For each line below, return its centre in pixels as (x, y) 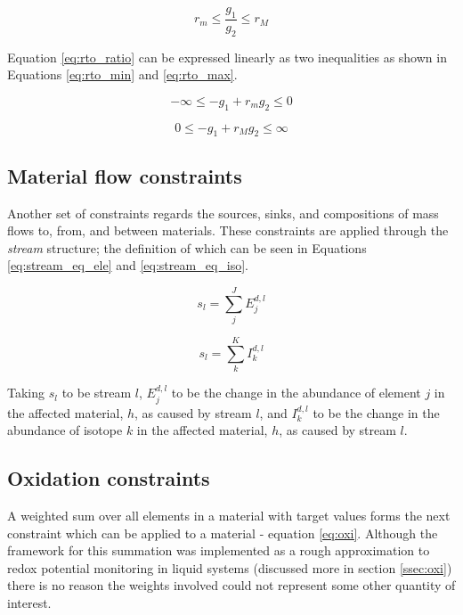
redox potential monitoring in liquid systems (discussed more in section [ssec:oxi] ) (230, 567)
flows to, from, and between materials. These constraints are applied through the (228, 230)
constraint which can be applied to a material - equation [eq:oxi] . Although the (223, 533)
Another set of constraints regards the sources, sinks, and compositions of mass (223, 213)
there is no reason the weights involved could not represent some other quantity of (231, 585)
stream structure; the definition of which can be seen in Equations (187, 247)
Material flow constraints (125, 175)
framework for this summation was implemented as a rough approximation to (219, 550)
